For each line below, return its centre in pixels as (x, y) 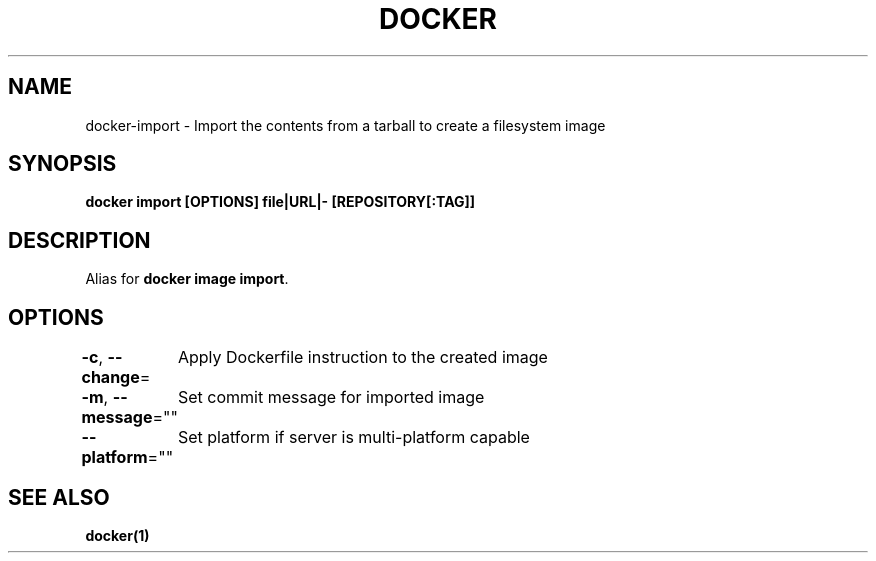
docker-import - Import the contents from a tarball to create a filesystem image (345, 125)
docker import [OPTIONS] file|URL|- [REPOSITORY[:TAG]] (280, 202)
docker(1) (117, 535)
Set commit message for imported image (331, 397)
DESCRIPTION (79, 240)
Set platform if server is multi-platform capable (353, 437)
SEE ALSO (59, 497)
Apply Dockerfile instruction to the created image (362, 357)
